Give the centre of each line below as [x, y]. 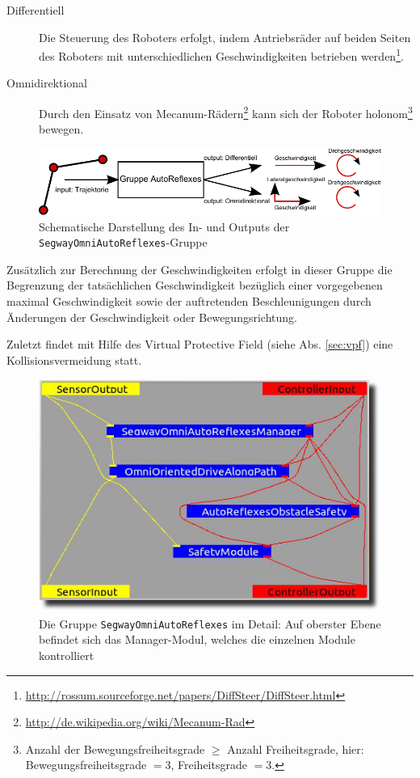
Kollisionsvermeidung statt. [74, 359]
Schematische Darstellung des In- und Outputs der [164, 226]
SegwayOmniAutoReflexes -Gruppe [123, 242]
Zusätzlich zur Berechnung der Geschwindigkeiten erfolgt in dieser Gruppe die [199, 269]
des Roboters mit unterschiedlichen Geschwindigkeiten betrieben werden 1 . [221, 55]
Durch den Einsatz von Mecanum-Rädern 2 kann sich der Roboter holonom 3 [226, 112]
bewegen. [61, 129]
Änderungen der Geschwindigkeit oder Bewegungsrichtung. [152, 317]
